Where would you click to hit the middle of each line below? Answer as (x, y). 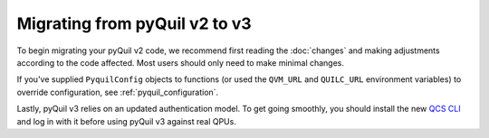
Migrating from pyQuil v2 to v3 (134, 23)
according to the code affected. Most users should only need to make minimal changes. (180, 62)
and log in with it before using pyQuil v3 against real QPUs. (127, 121)
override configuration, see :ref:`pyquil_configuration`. (118, 92)
